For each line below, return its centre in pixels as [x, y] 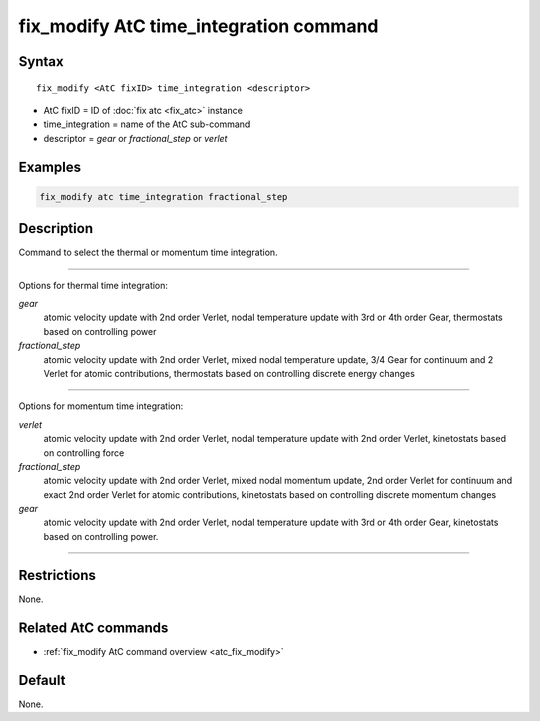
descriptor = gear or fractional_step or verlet [135, 138]
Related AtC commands [93, 627]
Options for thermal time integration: [93, 285]
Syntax [41, 61]
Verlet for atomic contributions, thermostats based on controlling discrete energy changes [229, 373]
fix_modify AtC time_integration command [198, 26]
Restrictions [57, 575]
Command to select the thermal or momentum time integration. [148, 252]
